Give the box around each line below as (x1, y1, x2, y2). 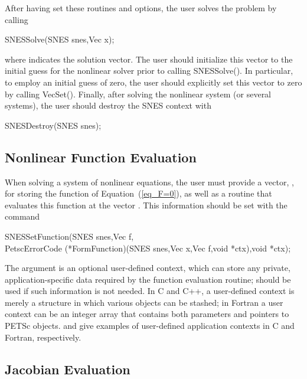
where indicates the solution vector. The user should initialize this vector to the (5, 53, 293, 65)
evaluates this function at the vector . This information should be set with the (5, 198, 288, 211)
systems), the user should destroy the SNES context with (5, 99, 211, 112)
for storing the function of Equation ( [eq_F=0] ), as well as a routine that (5, 187, 272, 200)
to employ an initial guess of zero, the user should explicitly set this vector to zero (5, 76, 302, 88)
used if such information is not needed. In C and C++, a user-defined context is (5, 285, 295, 297)
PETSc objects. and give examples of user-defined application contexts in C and (5, 319, 295, 332)
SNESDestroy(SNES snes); (5, 119, 102, 131)
